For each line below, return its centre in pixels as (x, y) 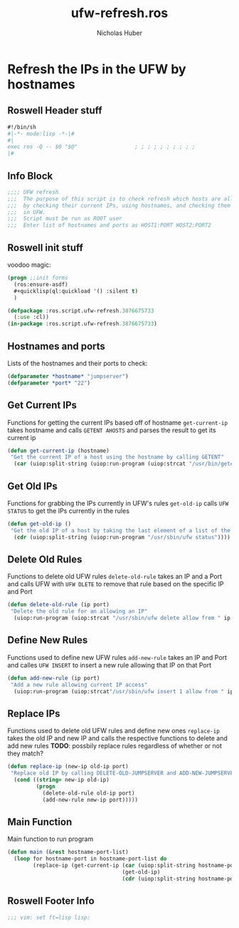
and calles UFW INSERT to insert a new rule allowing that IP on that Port (110, 665)
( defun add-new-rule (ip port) (54, 678)
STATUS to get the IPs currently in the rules (69, 511)
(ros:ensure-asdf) (41, 284)
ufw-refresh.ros (119, 13)
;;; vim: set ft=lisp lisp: (49, 917)
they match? (26, 753)
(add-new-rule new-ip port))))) (90, 800)
